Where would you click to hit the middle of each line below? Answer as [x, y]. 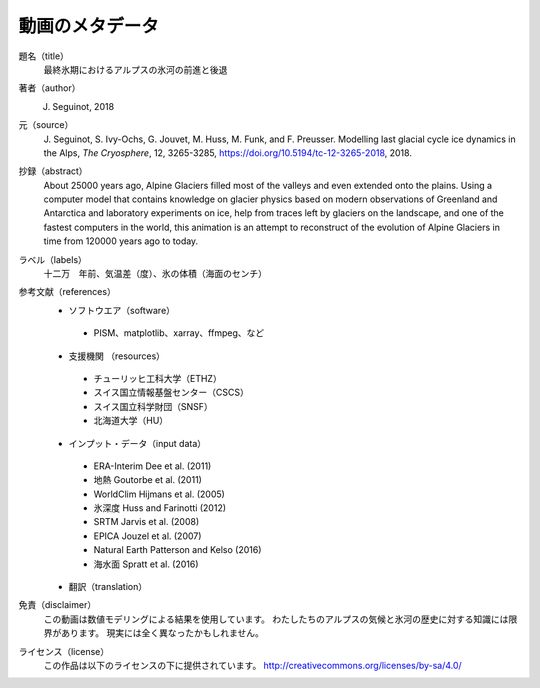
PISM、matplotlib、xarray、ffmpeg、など [179, 333]
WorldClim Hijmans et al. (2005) [159, 494]
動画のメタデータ [89, 26]
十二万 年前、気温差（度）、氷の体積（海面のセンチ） [155, 274]
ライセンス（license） [64, 651]
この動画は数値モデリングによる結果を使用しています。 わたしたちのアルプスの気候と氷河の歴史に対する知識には [276, 619]
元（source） [46, 125]
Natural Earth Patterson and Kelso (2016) [177, 550]
